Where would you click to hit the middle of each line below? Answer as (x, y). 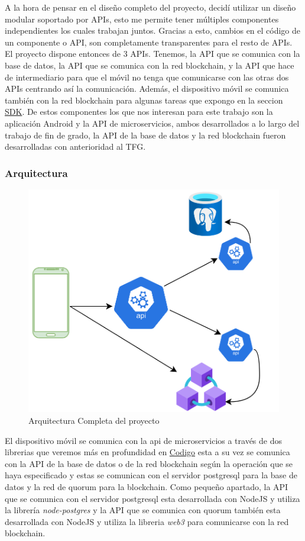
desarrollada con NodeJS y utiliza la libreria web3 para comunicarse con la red (147, 521)
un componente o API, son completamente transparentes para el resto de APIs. (149, 42)
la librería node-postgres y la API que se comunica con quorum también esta (143, 510)
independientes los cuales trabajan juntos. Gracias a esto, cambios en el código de (153, 30)
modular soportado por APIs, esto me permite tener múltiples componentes (142, 19)
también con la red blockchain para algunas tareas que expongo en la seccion (144, 100)
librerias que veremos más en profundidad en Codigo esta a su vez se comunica (147, 452)
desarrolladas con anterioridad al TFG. (75, 146)
